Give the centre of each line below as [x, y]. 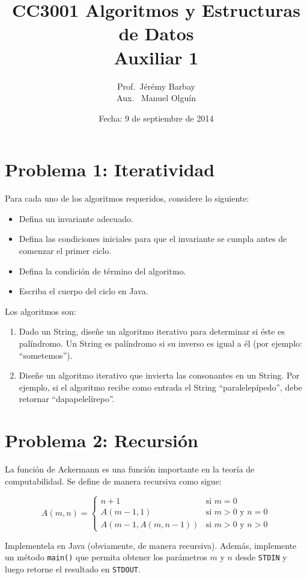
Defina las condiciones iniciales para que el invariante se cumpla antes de [153, 239]
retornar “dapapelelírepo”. [67, 399]
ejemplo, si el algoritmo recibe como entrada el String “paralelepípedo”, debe [161, 387]
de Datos [156, 33]
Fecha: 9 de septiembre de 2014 [156, 118]
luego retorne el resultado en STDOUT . [73, 569]
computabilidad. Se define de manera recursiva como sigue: [113, 481]
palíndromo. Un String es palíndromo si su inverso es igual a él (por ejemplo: [160, 343]
